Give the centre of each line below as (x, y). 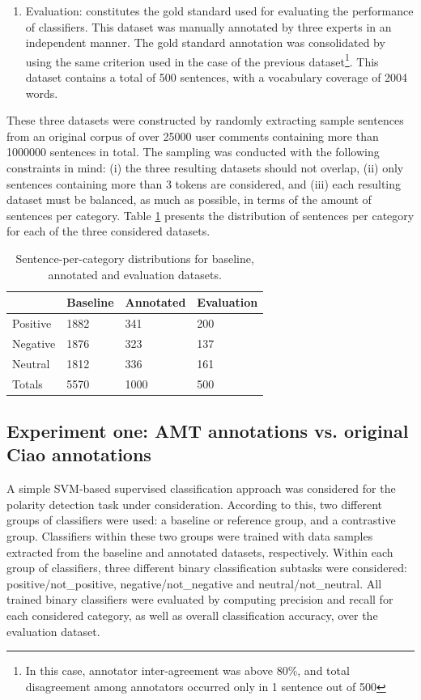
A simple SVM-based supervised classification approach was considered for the (201, 488)
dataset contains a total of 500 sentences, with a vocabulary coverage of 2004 (217, 77)
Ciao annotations (79, 454)
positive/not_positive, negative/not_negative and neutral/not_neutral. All (194, 583)
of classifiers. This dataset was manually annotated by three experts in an (208, 26)
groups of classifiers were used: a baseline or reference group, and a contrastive (201, 520)
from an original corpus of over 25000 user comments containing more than (193, 136)
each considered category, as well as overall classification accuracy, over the (192, 615)
